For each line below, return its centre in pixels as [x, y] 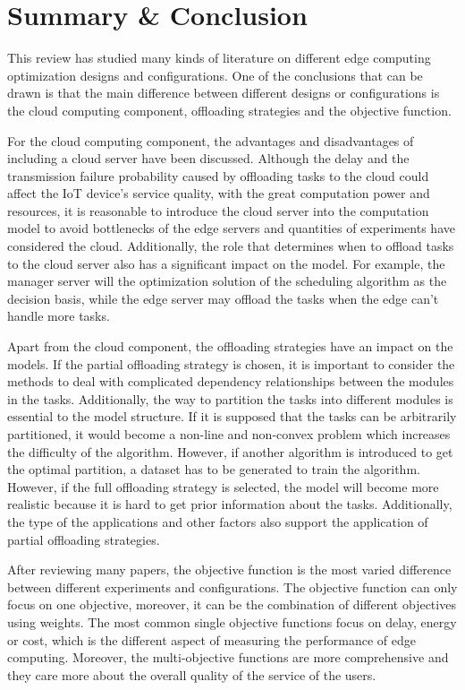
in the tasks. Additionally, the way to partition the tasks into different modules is [230, 398]
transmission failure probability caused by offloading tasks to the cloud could [218, 175]
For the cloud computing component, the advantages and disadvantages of [211, 140]
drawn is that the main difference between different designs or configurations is [224, 93]
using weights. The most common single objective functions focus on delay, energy [232, 621]
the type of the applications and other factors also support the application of [218, 521]
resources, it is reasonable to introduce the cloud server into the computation [218, 210]
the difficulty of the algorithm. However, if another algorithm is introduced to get [230, 451]
